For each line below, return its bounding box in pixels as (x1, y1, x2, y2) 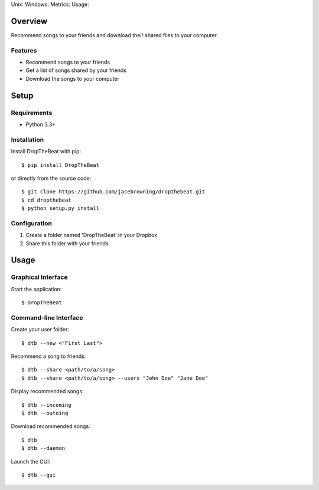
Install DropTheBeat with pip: (11, 148, 82, 155)
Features (11, 46, 37, 54)
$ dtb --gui (21, 472, 56, 478)
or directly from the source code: (11, 175, 92, 182)
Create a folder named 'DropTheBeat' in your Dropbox (25, 232, 158, 239)
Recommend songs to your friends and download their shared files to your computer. (11, 31, 218, 38)
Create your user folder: (11, 326, 70, 333)
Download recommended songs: (11, 423, 91, 430)
